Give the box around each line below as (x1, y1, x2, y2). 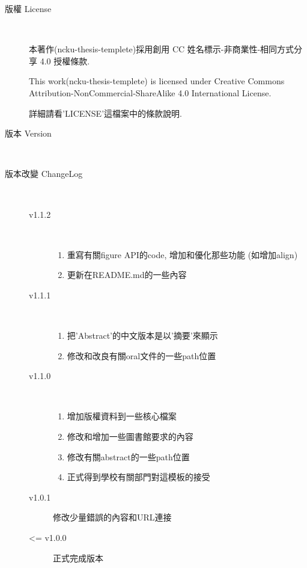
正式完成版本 (53, 551, 103, 564)
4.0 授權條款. (40, 54, 90, 67)
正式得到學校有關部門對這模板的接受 (67, 471, 210, 483)
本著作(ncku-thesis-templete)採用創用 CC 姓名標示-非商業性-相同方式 (29, 43, 294, 55)
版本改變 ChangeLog (5, 167, 83, 180)
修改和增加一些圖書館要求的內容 (67, 430, 193, 443)
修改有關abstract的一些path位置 (67, 450, 190, 463)
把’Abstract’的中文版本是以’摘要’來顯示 (67, 329, 218, 342)
